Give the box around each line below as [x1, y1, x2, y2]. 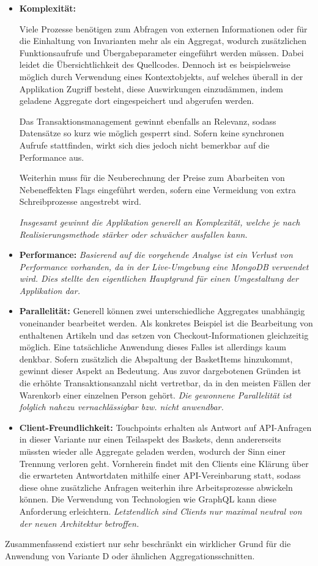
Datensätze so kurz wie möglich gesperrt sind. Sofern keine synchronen [19, 127, 284, 139]
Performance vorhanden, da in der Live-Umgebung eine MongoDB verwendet [19, 260, 309, 273]
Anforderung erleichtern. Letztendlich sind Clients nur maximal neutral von [19, 504, 302, 517]
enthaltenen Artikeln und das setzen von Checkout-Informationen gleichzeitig [19, 328, 309, 341]
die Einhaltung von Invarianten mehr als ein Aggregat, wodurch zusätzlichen [19, 34, 306, 47]
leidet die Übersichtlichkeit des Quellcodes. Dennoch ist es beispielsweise [19, 58, 290, 71]
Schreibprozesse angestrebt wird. [19, 195, 141, 208]
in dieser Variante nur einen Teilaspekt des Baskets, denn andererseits [19, 433, 281, 446]
